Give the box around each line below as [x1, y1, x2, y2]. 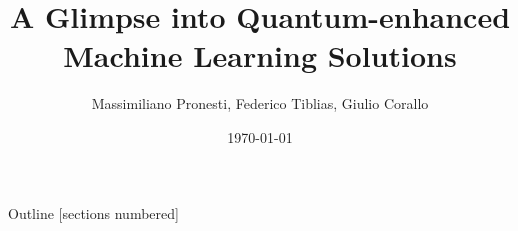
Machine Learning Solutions [63, 35, 457, 76]
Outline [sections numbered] [8, 202, 179, 223]
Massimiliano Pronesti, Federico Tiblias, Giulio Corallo [91, 93, 429, 114]
